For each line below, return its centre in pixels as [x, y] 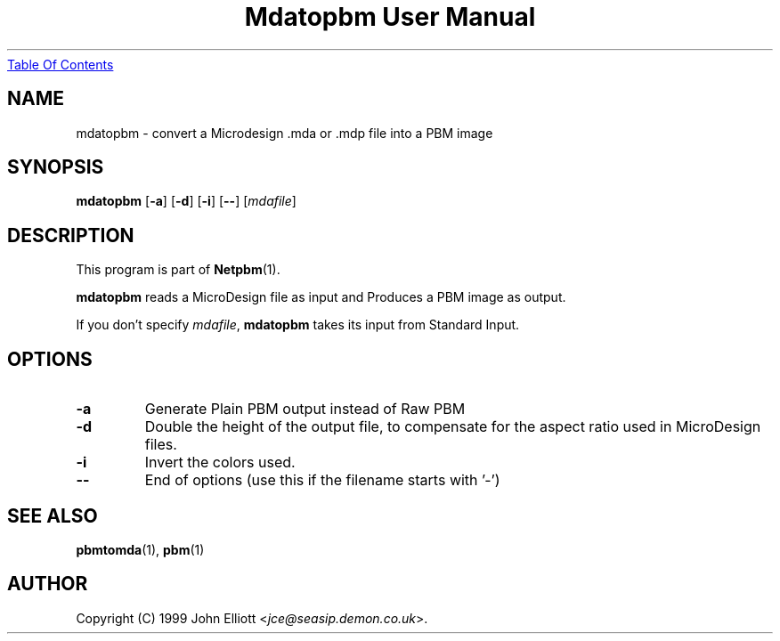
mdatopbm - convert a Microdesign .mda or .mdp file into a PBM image [284, 133]
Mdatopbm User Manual [390, 17]
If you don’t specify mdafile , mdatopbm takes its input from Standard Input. [298, 325]
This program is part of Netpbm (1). [178, 270]
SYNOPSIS [56, 167]
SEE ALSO [53, 515]
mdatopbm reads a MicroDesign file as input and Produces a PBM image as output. [321, 297]
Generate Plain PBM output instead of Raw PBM [305, 409]
